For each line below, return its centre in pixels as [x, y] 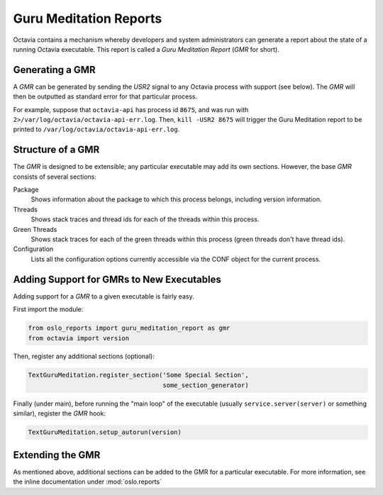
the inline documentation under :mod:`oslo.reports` [88, 482]
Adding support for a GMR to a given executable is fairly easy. [104, 296]
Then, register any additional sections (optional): [84, 356]
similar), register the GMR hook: [60, 413]
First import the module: [48, 309]
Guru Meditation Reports [88, 18]
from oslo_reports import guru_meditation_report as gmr [129, 328]
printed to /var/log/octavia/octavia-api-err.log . [96, 129]
